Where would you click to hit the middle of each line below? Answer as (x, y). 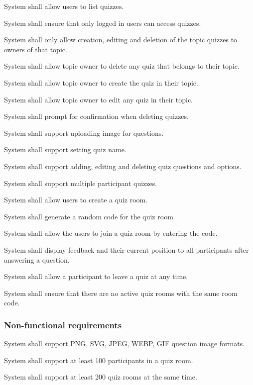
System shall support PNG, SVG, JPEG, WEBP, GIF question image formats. (125, 343)
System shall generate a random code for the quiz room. (90, 216)
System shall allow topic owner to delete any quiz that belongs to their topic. (122, 66)
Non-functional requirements (63, 325)
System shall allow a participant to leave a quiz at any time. (96, 276)
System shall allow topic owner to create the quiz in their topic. (101, 82)
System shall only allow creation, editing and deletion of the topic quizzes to (121, 40)
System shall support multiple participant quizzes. (81, 183)
